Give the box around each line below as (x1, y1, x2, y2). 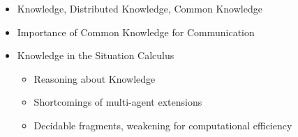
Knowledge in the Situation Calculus (17, 48, 174, 63)
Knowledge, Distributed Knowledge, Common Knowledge (17, 1, 262, 15)
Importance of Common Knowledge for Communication (17, 24, 255, 39)
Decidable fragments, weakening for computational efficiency (33, 118, 292, 132)
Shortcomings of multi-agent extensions (33, 95, 202, 109)
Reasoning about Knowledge (33, 71, 156, 86)
